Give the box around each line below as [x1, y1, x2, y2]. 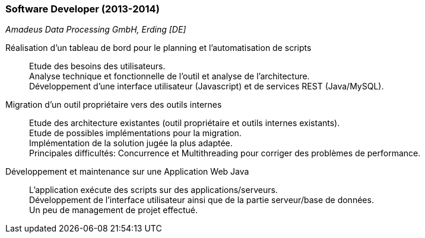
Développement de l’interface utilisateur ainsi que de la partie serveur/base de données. [29, 195, 374, 205]
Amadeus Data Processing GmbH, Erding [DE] [5, 24, 186, 35]
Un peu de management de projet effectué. [29, 205, 198, 216]
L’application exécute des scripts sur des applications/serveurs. [29, 185, 278, 195]
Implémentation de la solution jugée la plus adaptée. [29, 138, 233, 149]
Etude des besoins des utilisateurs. [29, 61, 166, 72]
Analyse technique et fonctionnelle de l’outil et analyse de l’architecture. [29, 71, 310, 82]
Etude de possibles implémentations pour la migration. [29, 128, 242, 139]
